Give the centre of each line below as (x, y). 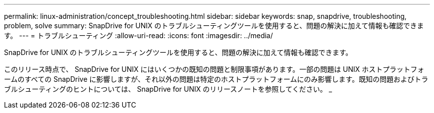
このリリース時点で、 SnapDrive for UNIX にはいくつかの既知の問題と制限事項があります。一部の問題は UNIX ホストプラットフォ (214, 69)
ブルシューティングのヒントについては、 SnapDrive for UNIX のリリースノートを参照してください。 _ (168, 89)
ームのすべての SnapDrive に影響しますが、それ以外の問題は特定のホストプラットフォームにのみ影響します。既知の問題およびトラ (216, 79)
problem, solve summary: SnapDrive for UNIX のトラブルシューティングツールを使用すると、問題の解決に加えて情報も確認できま (214, 26)
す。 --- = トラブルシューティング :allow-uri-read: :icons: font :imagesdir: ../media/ (138, 35)
